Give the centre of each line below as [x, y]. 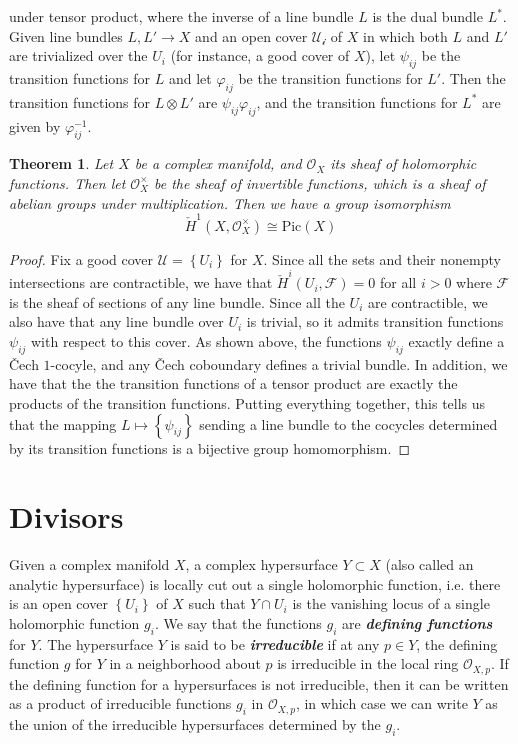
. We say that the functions [238, 623]
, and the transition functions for [357, 101]
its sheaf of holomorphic [403, 163]
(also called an [429, 564]
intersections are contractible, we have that [141, 282]
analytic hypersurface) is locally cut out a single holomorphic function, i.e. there [255, 583]
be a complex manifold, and [218, 163]
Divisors [66, 516]
